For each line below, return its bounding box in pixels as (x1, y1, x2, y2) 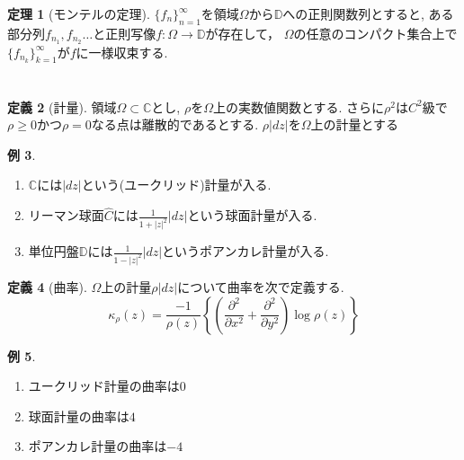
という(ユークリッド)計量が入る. (81, 175, 272, 194)
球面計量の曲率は (28, 406, 129, 425)
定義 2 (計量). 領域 (7, 97, 117, 116)
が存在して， (205, 23, 281, 42)
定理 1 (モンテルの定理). (7, 4, 150, 22)
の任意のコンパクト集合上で (293, 23, 458, 42)
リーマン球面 (28, 206, 104, 225)
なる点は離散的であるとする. (91, 115, 259, 134)
